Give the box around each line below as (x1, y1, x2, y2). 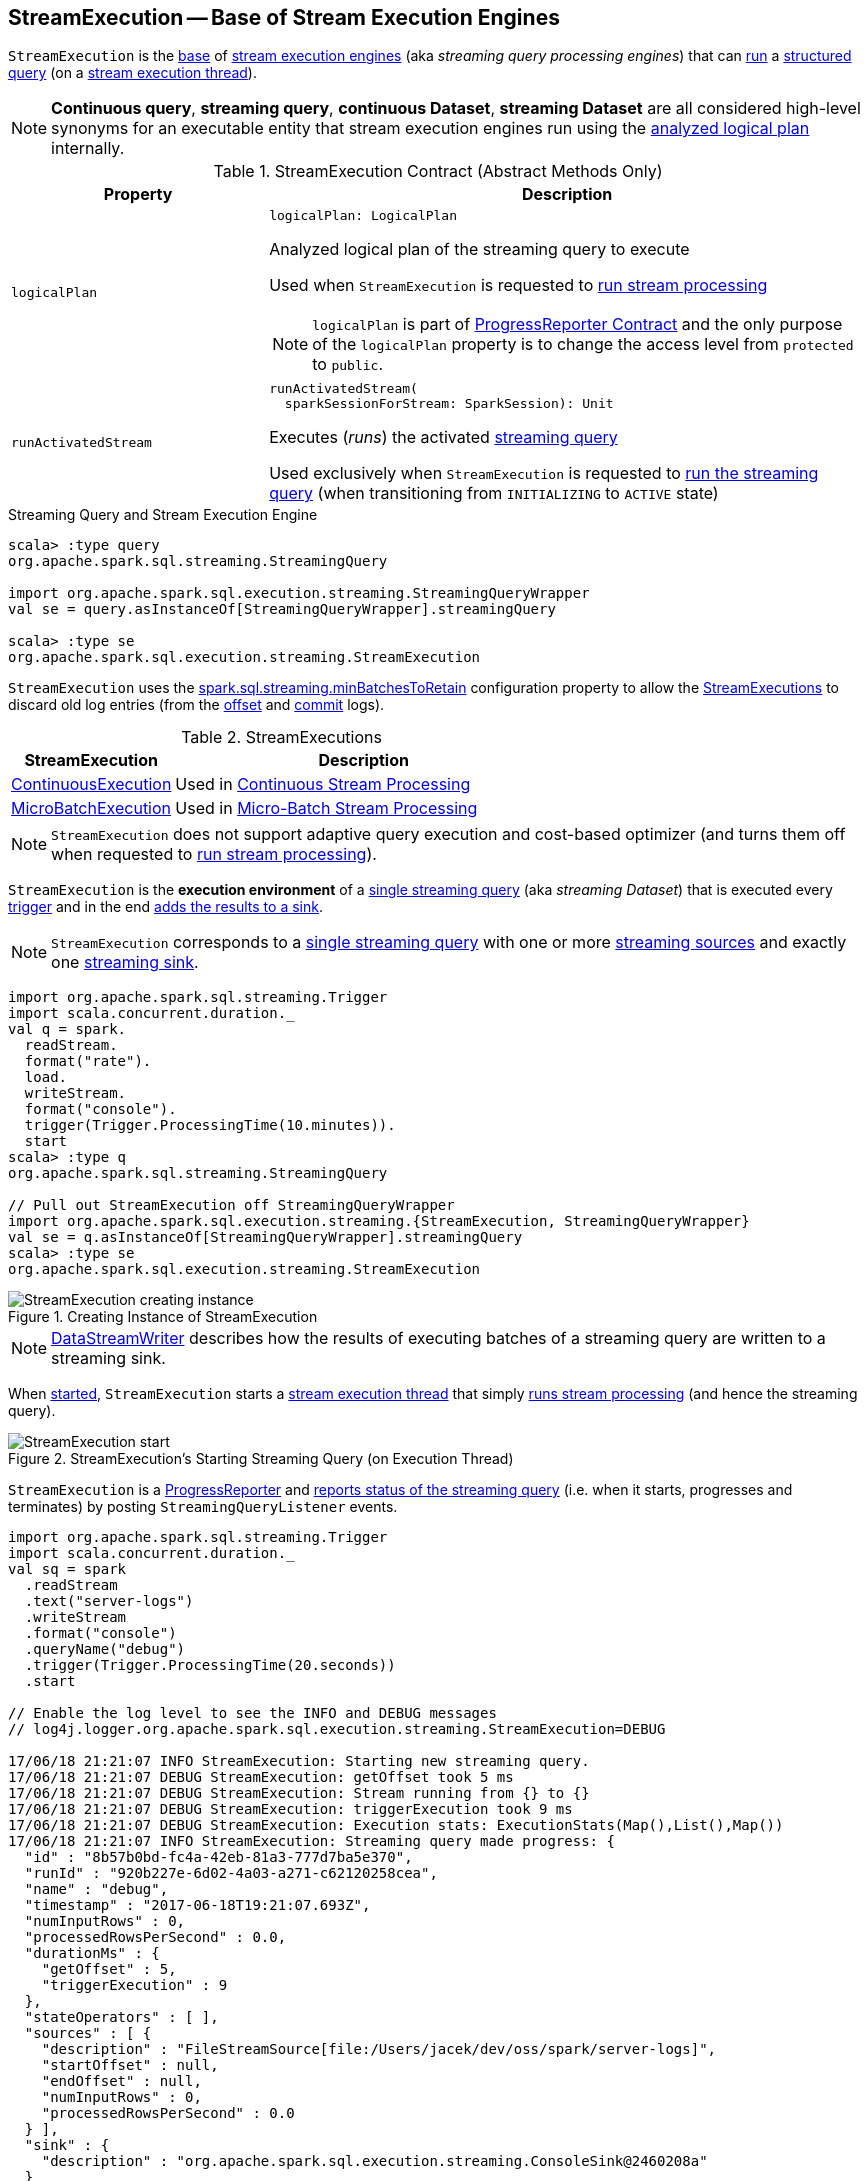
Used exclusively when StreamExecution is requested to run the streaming (269, 463, 819, 484)
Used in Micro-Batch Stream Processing (175, 798, 478, 819)
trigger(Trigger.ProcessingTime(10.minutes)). (24, 1117, 396, 1134)
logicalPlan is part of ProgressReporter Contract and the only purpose (312, 314, 843, 335)
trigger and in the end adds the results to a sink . (8, 898, 323, 916)
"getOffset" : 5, (41, 1961, 177, 1978)
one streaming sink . (51, 952, 199, 973)
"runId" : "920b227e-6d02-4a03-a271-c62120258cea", (24, 1865, 438, 1882)
